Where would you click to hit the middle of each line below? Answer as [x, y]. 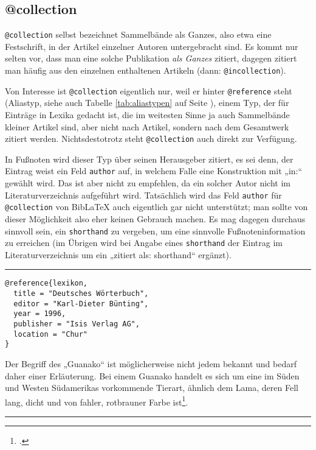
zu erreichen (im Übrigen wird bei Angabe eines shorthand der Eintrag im [144, 243]
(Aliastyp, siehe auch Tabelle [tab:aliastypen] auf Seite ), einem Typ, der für [147, 103]
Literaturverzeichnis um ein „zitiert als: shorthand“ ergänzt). [118, 254]
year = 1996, [40, 314]
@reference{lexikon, [46, 283]
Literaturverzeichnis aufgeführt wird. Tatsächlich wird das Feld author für [143, 195]
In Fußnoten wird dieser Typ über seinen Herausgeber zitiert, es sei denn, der [149, 159]
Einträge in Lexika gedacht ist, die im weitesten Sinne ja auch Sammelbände [147, 114]
